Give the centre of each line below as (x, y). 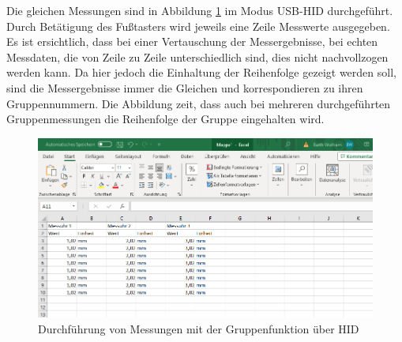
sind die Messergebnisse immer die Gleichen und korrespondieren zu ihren (185, 87)
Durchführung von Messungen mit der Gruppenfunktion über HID (199, 328)
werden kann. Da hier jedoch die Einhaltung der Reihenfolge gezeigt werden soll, (201, 72)
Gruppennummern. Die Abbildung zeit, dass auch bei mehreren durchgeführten (199, 103)
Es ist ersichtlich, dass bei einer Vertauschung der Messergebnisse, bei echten (192, 41)
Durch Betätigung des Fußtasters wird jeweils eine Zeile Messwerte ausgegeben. (198, 26)
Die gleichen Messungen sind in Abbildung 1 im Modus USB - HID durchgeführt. (200, 10)
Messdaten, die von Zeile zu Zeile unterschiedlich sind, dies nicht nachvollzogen (197, 56)
